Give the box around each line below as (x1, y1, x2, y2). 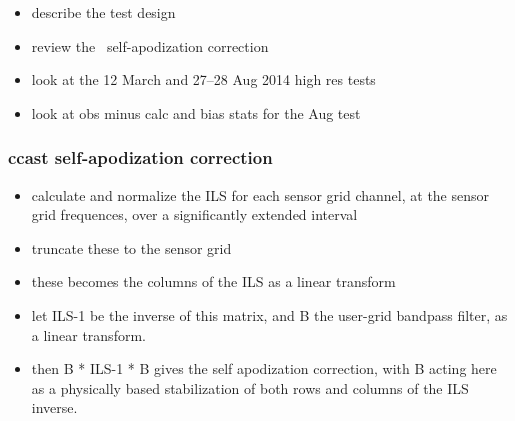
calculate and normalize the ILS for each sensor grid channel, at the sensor (31, 184, 490, 205)
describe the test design (31, 2, 176, 22)
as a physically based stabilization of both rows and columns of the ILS (31, 377, 469, 398)
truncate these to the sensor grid (31, 237, 232, 258)
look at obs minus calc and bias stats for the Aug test (31, 102, 361, 123)
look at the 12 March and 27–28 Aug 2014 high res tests (31, 69, 376, 90)
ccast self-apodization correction (8, 145, 273, 170)
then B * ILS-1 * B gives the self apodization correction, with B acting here (31, 358, 497, 379)
